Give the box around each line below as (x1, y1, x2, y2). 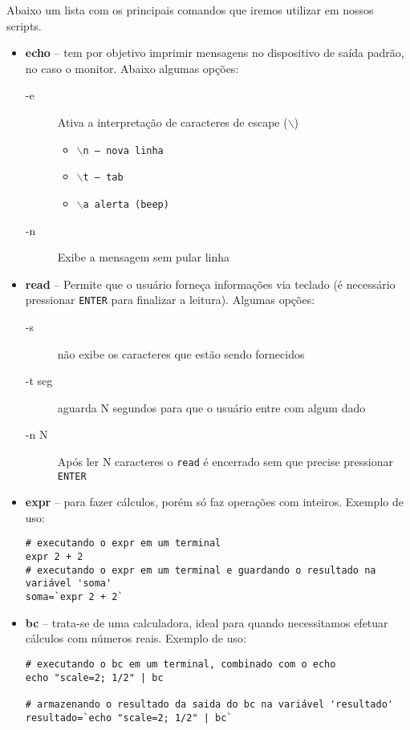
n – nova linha (83, 144, 164, 156)
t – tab (83, 172, 124, 184)
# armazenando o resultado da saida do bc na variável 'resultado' (25, 698, 393, 710)
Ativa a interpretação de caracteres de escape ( (57, 113, 288, 130)
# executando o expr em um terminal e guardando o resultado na (25, 564, 376, 576)
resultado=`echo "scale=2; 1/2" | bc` (25, 712, 233, 724)
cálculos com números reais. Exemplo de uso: (25, 630, 246, 647)
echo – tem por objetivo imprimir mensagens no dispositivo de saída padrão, (25, 44, 404, 61)
